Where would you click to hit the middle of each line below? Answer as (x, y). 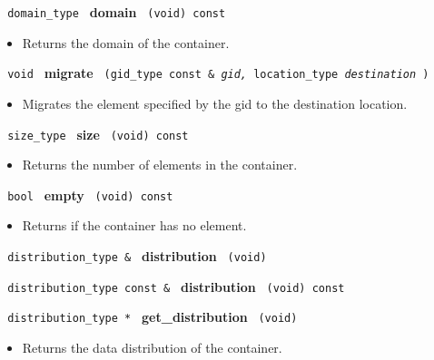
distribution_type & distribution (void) (137, 256)
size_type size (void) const (98, 134)
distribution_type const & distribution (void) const (176, 286)
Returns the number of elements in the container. (160, 165)
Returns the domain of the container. (126, 42)
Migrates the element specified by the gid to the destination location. (215, 103)
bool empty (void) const (90, 195)
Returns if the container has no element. (134, 225)
